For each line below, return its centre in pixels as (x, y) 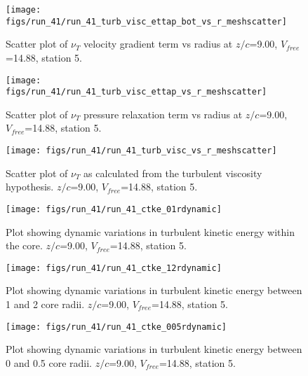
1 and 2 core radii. (45, 304)
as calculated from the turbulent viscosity (173, 173)
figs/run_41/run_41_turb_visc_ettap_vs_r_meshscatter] (136, 92)
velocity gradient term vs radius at (158, 44)
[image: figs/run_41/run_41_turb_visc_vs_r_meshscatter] (141, 151)
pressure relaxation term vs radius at (163, 114)
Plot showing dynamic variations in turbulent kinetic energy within (150, 231)
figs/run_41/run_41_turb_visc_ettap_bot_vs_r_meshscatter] (146, 21)
